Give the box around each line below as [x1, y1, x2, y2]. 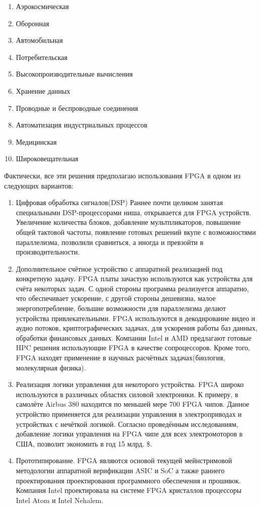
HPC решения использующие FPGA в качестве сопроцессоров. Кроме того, [16, 342, 250, 353]
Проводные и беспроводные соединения [16, 102, 138, 113]
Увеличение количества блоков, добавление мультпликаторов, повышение [16, 217, 241, 227]
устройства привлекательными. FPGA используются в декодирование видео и [16, 312, 255, 323]
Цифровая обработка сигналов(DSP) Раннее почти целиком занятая [16, 197, 223, 208]
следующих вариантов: [4, 180, 74, 191]
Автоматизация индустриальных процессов [16, 119, 147, 130]
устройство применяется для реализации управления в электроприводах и [16, 409, 242, 419]
